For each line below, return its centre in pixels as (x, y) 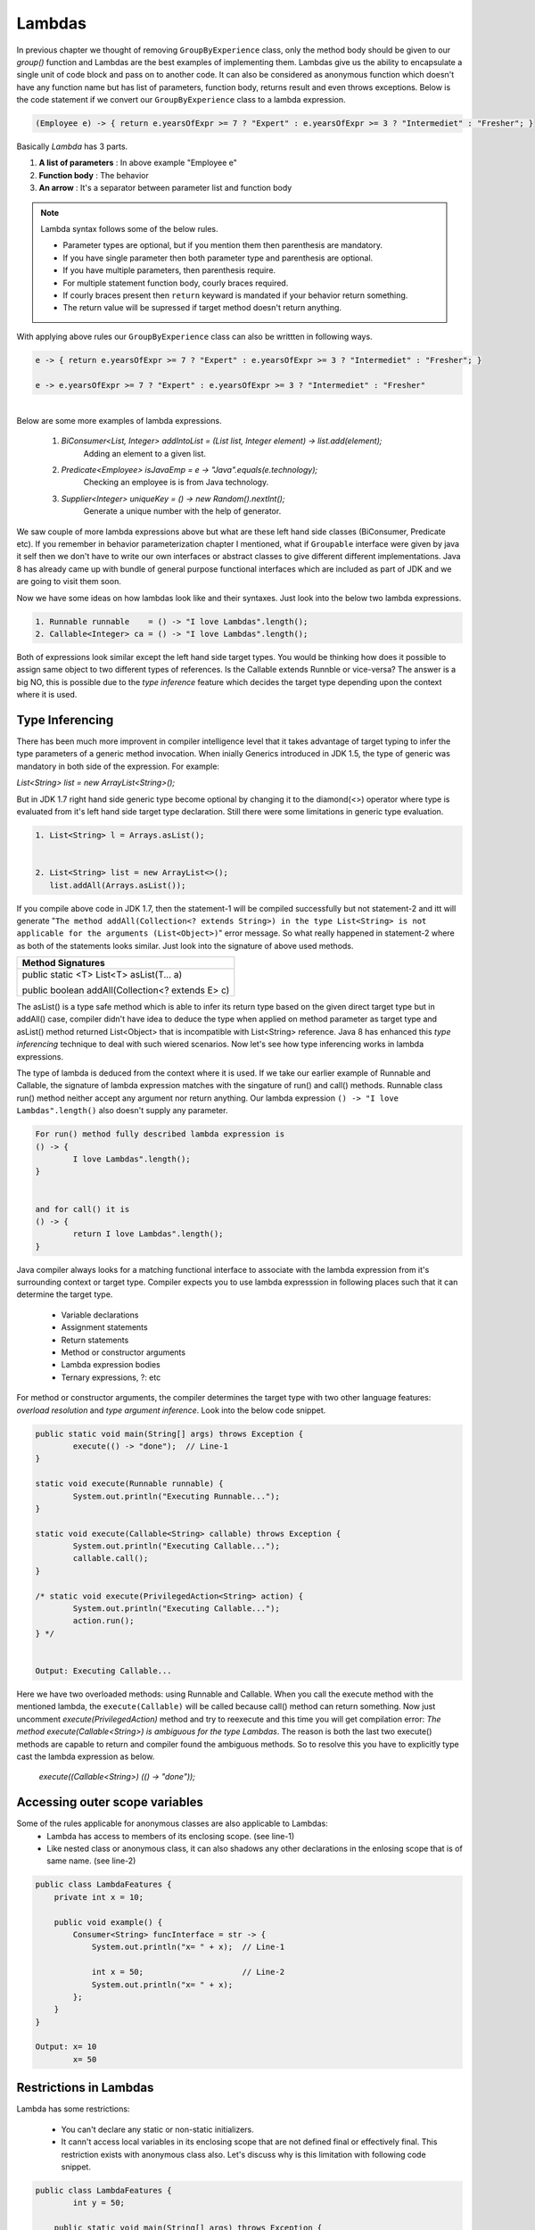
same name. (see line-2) (91, 1861)
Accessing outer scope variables (110, 1802)
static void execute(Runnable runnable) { (129, 1484)
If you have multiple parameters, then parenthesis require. (169, 270)
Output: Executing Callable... (104, 1671)
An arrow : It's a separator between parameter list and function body (165, 188)
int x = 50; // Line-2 (188, 1972)
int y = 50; (99, 2203)
